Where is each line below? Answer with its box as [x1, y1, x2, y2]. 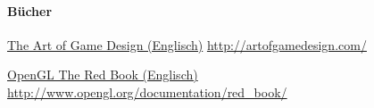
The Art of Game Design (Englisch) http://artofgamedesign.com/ [7, 35, 367, 54]
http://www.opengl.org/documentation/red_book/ [7, 82, 287, 101]
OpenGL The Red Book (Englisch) [7, 65, 198, 84]
